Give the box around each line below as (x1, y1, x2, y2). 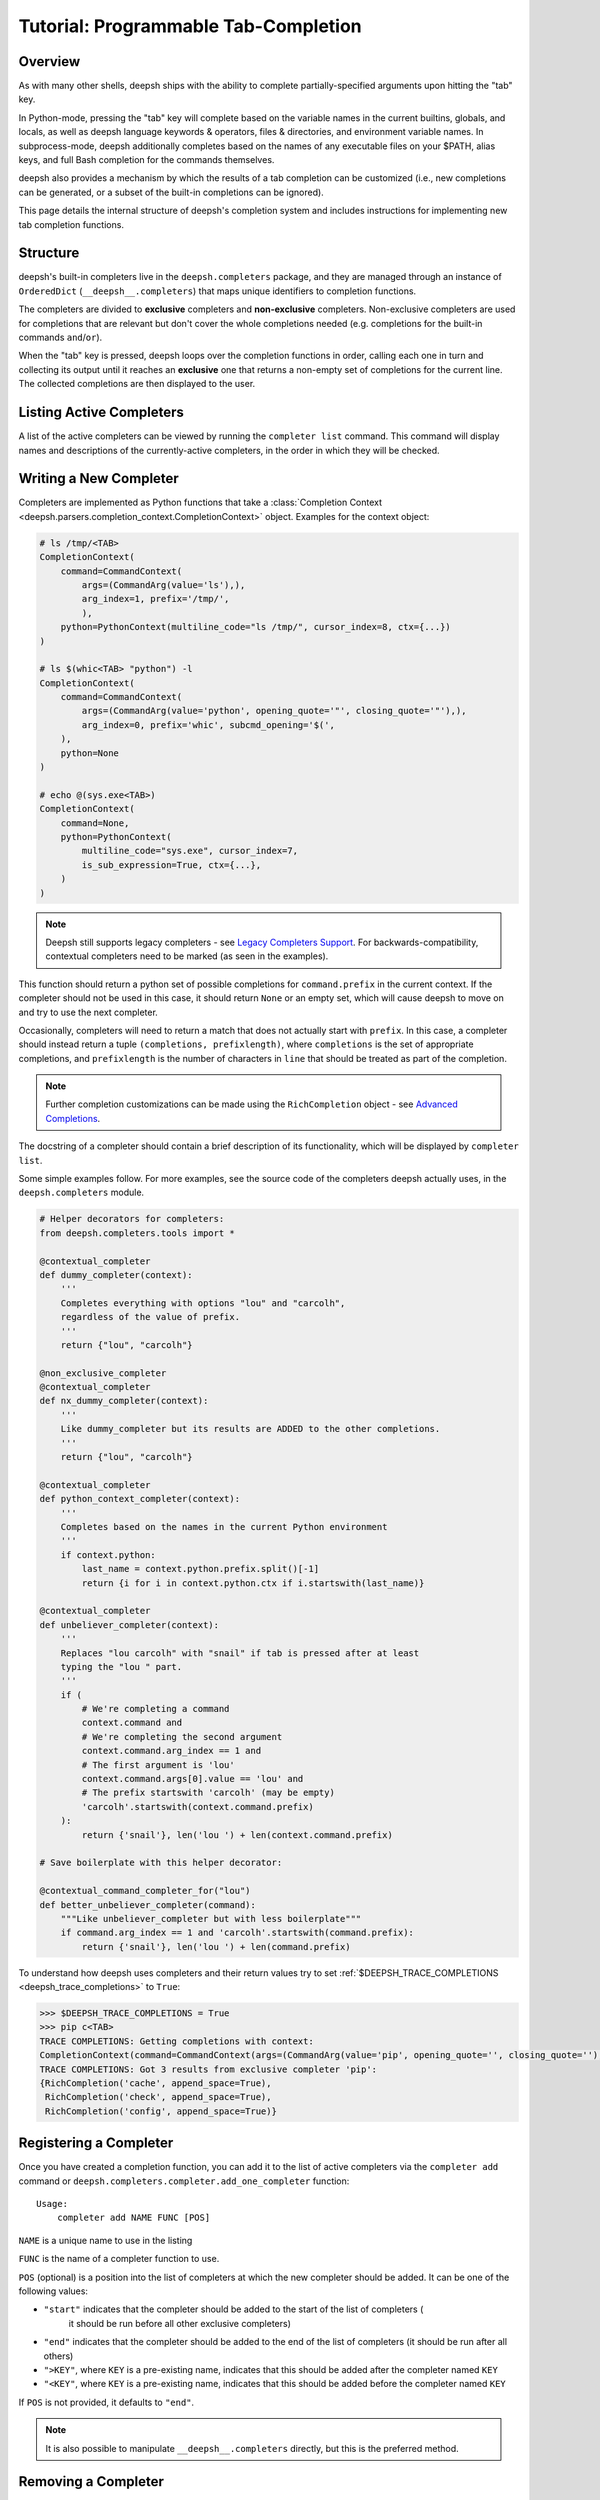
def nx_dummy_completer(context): (39, 1395, 209, 1407)
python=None (60, 747, 120, 759)
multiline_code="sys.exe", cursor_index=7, (81, 845, 299, 857)
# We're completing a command (81, 1703, 230, 1715)
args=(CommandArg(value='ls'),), (81, 579, 246, 590)
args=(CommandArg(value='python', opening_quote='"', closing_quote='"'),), (81, 705, 467, 717)
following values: (18, 2285, 89, 2297)
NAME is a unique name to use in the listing (18, 2234, 193, 2246)
